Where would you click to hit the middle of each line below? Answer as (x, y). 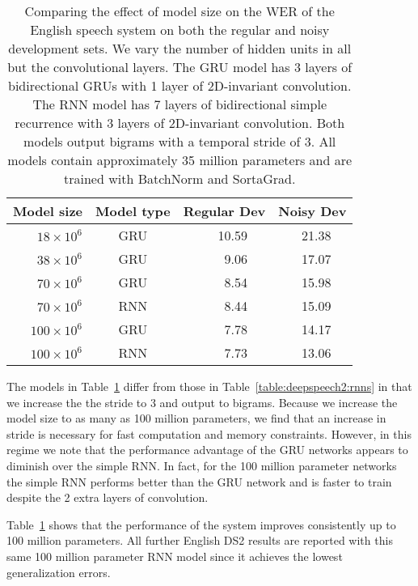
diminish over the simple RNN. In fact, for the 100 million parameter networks (202, 465)
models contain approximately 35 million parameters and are (180, 160)
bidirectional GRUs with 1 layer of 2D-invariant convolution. (180, 85)
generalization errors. (59, 572)
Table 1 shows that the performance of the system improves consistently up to (201, 524)
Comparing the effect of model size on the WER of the (179, 11)
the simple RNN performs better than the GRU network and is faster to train (199, 481)
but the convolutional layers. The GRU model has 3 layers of (180, 67)
